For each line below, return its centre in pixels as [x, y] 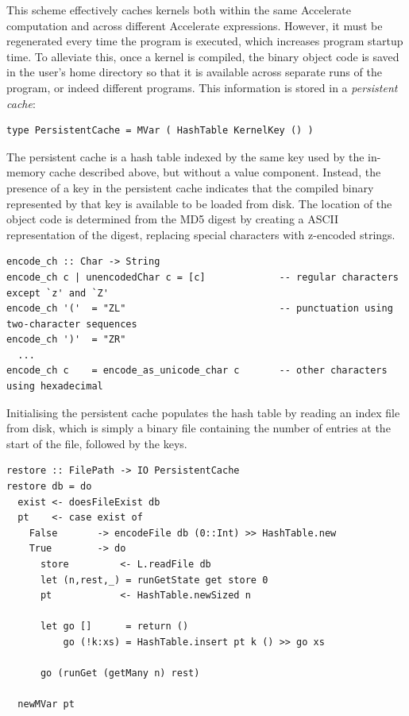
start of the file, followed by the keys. [97, 443]
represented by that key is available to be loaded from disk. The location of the [199, 203]
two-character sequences [72, 324]
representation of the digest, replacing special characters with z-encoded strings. [201, 234]
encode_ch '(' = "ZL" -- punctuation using [200, 309]
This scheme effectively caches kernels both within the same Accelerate [179, 10]
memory [26, 172]
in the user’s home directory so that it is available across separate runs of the [194, 72]
